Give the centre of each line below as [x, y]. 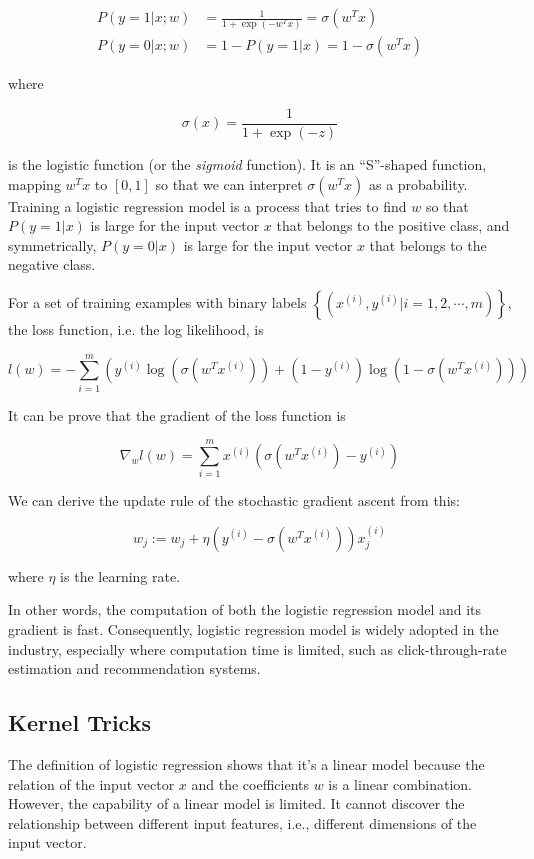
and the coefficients [250, 783]
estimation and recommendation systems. [134, 668]
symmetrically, [52, 244]
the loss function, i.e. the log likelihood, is [136, 329]
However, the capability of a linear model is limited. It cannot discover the [236, 803]
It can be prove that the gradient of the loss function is [177, 414]
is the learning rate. [120, 575]
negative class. [52, 264]
